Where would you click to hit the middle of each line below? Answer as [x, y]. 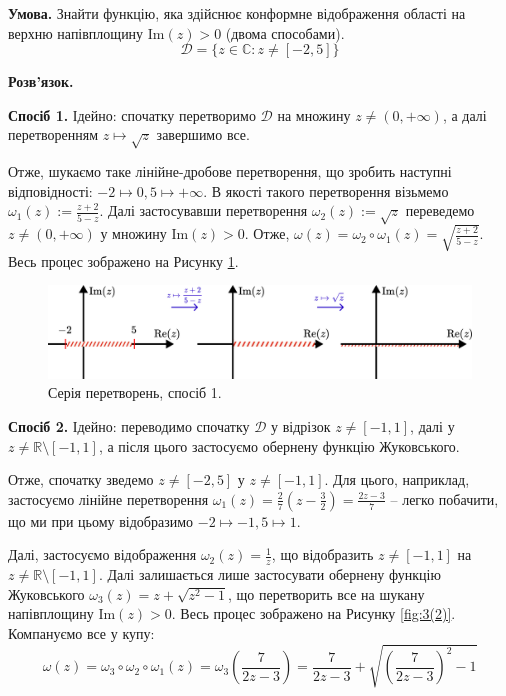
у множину [133, 233]
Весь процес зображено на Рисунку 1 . [123, 260]
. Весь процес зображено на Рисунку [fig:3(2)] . [313, 613]
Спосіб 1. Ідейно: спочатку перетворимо [132, 114]
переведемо [440, 210]
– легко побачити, [444, 498]
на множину [314, 114]
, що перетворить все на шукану [326, 593]
